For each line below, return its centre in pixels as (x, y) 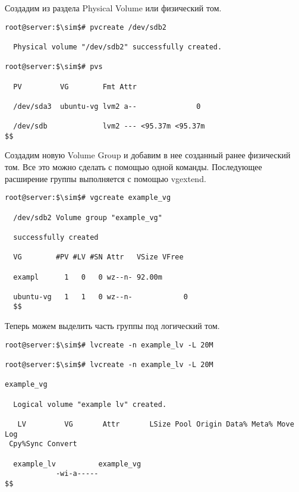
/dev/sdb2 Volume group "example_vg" (88, 217)
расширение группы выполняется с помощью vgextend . (106, 178)
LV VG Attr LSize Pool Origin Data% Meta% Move (156, 424)
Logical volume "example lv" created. (90, 404)
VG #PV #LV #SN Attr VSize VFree (98, 257)
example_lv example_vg (77, 464)
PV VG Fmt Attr (75, 87)
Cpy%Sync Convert (43, 444)
